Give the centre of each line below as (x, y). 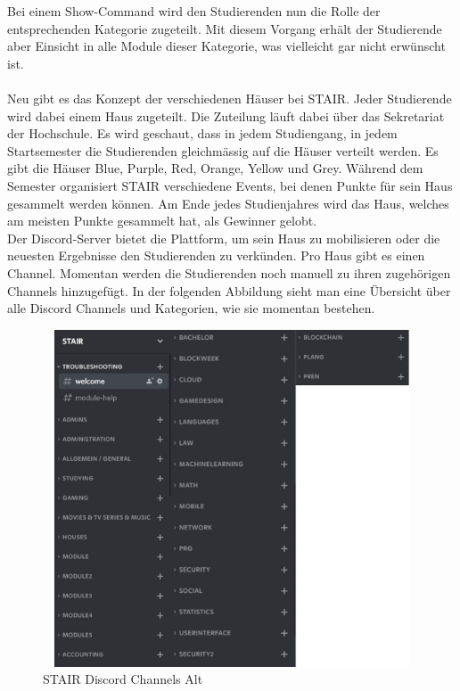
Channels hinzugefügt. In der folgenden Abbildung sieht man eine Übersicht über (229, 290)
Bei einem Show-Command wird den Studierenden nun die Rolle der (194, 11)
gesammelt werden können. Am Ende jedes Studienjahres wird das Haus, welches (228, 203)
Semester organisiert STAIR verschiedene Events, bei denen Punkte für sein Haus (230, 185)
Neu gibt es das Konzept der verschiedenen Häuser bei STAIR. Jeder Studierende (230, 98)
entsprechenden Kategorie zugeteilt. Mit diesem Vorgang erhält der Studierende (225, 28)
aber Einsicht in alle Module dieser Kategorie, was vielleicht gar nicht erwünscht (226, 46)
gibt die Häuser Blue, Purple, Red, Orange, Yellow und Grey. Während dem (215, 168)
